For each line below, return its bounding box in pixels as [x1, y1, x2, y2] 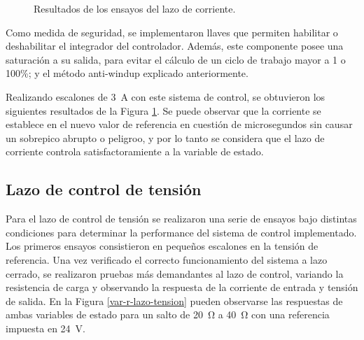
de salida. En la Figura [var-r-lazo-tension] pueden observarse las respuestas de [6, 293, 343, 308]
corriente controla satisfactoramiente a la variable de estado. [6, 144, 264, 159]
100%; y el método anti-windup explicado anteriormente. [6, 66, 248, 80]
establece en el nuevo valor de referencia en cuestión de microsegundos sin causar [6, 117, 353, 132]
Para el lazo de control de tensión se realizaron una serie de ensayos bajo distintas [6, 211, 357, 226]
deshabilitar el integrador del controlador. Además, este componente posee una [6, 38, 344, 53]
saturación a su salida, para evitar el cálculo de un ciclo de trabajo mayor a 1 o [6, 52, 346, 66]
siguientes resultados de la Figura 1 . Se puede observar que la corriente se [6, 103, 321, 118]
